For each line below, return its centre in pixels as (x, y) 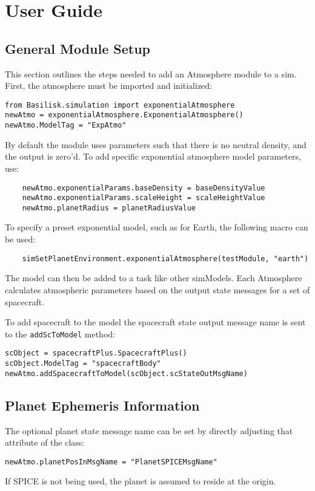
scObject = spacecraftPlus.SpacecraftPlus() (96, 353)
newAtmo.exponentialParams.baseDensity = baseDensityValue (144, 188)
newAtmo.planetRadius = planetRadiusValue (109, 208)
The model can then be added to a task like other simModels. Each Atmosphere (154, 278)
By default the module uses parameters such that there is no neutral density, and (156, 144)
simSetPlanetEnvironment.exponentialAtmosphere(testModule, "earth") (165, 259)
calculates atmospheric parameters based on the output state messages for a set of (157, 289)
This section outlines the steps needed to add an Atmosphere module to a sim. (151, 73)
